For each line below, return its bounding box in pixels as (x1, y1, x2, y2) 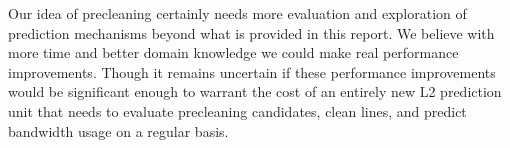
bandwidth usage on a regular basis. (8, 120, 229, 141)
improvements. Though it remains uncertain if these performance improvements (8, 61, 496, 82)
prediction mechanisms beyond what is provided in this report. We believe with (8, 22, 495, 43)
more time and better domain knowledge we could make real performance (8, 42, 459, 63)
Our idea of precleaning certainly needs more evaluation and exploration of (8, 3, 467, 23)
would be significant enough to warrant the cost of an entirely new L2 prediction (8, 81, 502, 102)
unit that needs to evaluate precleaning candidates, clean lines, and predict (8, 100, 467, 121)
